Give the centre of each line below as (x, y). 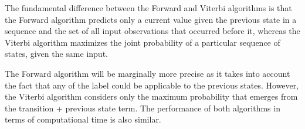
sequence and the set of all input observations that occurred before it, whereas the (152, 31)
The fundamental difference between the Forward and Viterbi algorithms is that (148, 8)
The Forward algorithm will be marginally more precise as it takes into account (148, 73)
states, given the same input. (56, 54)
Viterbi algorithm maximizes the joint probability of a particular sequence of (143, 42)
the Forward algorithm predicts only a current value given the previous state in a (151, 19)
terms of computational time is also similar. (83, 119)
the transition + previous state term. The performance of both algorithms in (143, 108)
